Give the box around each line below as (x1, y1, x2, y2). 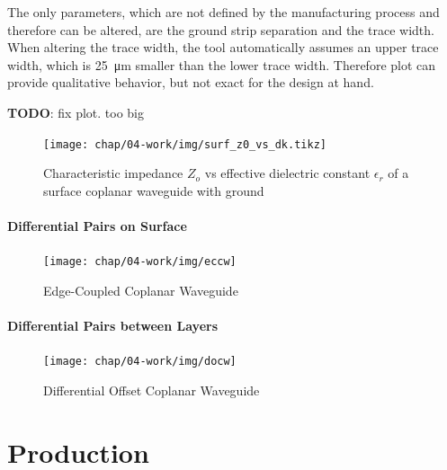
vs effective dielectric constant (204, 164, 371, 182)
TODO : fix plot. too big (7, 102, 144, 121)
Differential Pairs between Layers (7, 316, 218, 335)
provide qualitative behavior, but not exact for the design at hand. (7, 73, 374, 92)
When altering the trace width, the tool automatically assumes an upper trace (7, 38, 439, 57)
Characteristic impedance (43, 164, 183, 182)
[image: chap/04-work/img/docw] (43, 355, 237, 368)
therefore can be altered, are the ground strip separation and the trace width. (7, 20, 434, 39)
